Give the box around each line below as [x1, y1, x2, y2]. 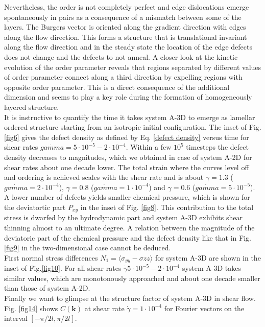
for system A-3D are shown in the [155, 252, 261, 263]
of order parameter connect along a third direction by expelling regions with [4, 72, 243, 82]
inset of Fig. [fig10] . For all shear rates [4, 263, 122, 273]
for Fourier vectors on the [164, 302, 245, 313]
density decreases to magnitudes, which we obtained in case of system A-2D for [4, 151, 252, 162]
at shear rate [84, 302, 125, 313]
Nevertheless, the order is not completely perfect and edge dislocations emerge [4, 2, 249, 12]
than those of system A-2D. [4, 283, 90, 293]
